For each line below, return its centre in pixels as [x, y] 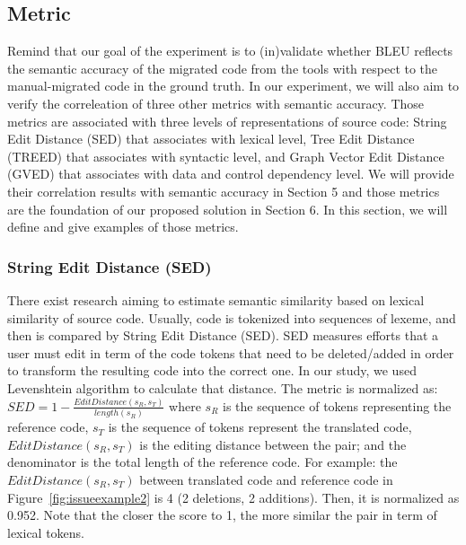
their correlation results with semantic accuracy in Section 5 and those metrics [224, 191]
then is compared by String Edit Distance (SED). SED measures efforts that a [223, 335]
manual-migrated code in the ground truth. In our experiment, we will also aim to [233, 86]
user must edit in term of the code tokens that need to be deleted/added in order [231, 352]
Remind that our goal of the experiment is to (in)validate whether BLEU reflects [230, 51]
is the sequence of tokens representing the [337, 405]
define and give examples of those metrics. [123, 227]
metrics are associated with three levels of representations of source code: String [227, 121]
